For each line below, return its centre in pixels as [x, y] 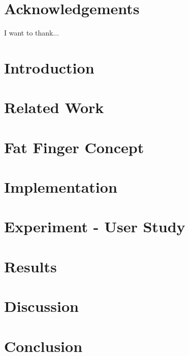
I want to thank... [32, 33]
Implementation [61, 187]
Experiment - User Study [95, 226]
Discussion [41, 306]
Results [30, 266]
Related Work [54, 107]
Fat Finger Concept [74, 147]
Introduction [49, 67]
